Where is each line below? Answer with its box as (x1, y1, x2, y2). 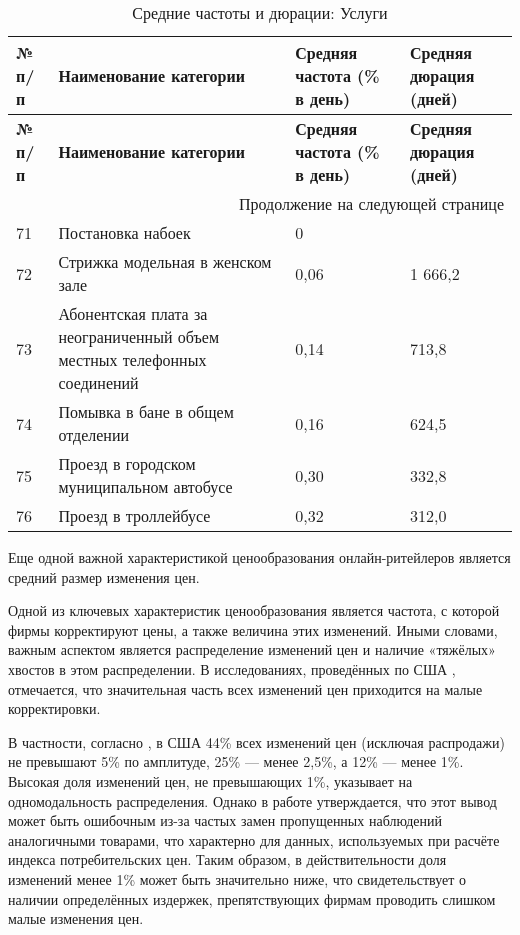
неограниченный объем (58, 325, 220, 348)
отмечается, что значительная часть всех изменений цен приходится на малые (8, 678, 483, 699)
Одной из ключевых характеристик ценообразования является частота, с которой (8, 600, 500, 621)
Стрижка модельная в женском (58, 250, 272, 273)
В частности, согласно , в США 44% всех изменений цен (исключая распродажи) (8, 731, 505, 752)
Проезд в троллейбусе (58, 504, 211, 527)
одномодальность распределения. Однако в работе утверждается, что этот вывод (8, 790, 497, 811)
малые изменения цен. (8, 908, 144, 929)
